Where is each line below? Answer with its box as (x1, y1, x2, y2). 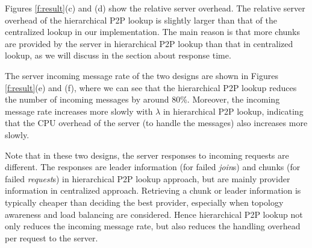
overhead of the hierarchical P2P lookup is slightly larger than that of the (5, 13, 277, 26)
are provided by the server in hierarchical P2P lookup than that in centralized (5, 37, 293, 49)
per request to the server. (5, 231, 98, 244)
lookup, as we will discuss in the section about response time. (5, 49, 231, 62)
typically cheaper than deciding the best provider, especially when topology (5, 196, 284, 208)
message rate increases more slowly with (5, 104, 153, 117)
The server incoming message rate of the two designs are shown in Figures (5, 69, 278, 81)
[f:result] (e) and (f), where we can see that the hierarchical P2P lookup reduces (5, 81, 297, 94)
